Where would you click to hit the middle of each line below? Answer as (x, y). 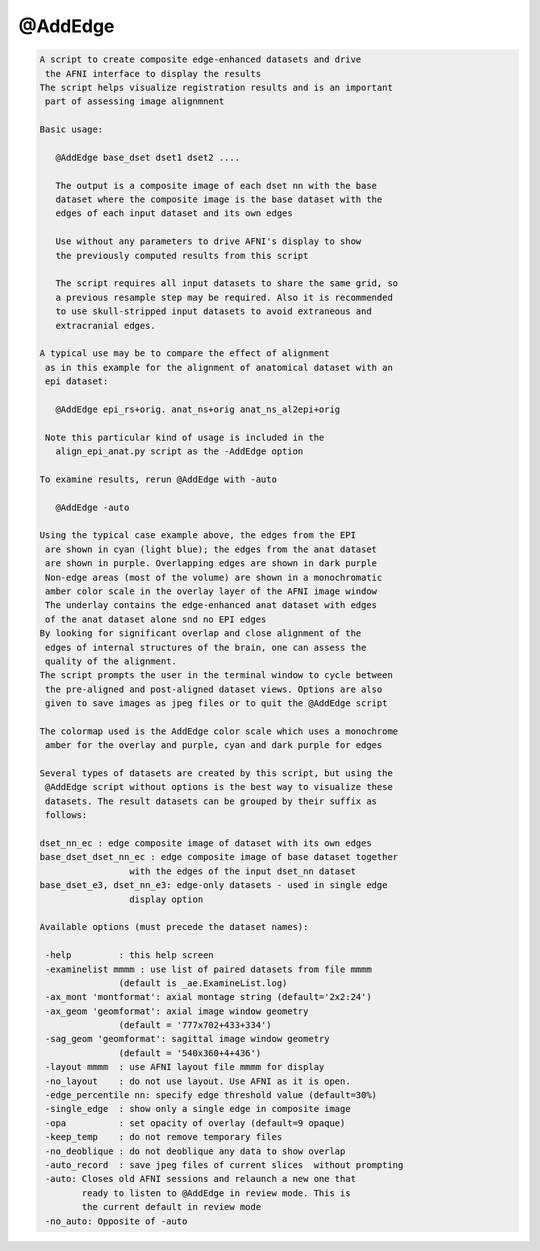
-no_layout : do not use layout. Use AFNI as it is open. (198, 1081)
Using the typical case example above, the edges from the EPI (198, 535)
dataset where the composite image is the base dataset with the (219, 199)
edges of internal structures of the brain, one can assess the (206, 647)
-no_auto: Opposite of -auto (116, 1221)
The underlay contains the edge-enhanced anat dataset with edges (211, 605)
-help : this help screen (129, 955)
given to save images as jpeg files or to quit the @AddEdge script (216, 703)
